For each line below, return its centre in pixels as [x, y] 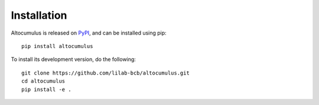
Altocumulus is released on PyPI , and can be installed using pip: [89, 33]
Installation [39, 15]
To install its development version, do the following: [73, 59]
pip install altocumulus [57, 46]
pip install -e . [46, 89]
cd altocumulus [43, 81]
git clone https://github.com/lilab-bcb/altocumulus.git [106, 73]
